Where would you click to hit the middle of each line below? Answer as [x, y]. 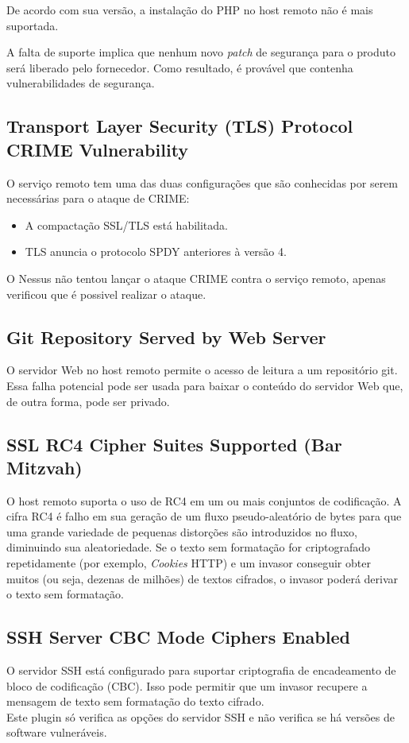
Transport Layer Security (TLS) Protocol [180, 126]
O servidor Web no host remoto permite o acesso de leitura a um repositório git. [202, 370]
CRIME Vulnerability [98, 149]
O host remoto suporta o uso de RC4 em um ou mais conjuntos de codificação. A [204, 500]
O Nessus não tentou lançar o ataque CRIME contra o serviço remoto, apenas [196, 278]
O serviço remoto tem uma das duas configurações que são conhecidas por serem [202, 182]
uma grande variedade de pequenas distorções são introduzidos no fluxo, [182, 531]
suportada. [33, 25]
